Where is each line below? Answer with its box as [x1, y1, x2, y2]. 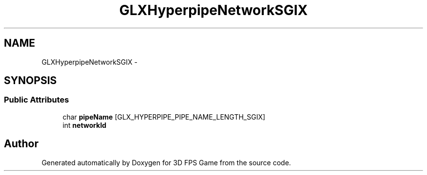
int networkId [62, 121, 107, 129]
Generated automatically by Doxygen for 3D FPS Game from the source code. [41, 158, 291, 167]
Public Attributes [4, 95, 69, 105]
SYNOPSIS [4, 74, 57, 87]
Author [4, 138, 39, 150]
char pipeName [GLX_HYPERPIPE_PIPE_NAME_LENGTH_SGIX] [62, 112, 266, 121]
